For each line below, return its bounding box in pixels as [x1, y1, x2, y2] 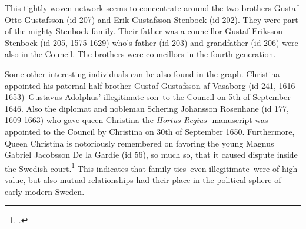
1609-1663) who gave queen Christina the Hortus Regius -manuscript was [5, 114, 268, 126]
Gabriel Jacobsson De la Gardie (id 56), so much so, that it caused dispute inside [5, 148, 298, 161]
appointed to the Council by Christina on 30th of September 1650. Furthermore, [5, 125, 295, 137]
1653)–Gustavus [5, 91, 62, 103]
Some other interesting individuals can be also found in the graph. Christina [5, 67, 280, 79]
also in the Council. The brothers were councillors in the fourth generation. [5, 48, 276, 60]
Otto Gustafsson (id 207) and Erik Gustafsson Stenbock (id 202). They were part [5, 13, 298, 25]
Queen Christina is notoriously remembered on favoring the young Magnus [5, 137, 274, 149]
